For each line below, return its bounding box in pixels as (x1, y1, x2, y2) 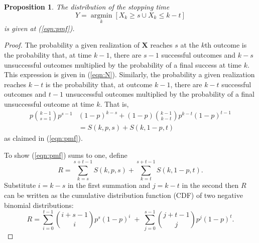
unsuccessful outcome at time (4, 98, 94, 109)
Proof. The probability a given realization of (4, 40, 140, 50)
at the (180, 40, 199, 50)
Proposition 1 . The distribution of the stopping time (4, 2, 170, 12)
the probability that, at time (4, 50, 92, 60)
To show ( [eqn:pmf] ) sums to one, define (4, 149, 127, 160)
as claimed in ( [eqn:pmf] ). (4, 133, 83, 143)
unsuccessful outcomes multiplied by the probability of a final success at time (4, 59, 242, 70)
